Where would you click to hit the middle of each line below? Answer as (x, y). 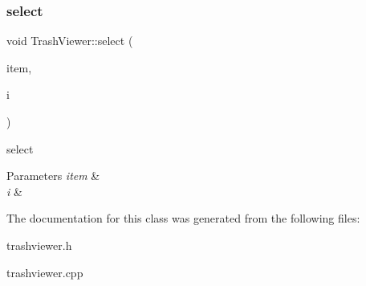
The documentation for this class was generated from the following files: (183, 218)
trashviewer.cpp (45, 272)
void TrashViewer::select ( (70, 41)
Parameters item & (53, 176)
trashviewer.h (39, 245)
